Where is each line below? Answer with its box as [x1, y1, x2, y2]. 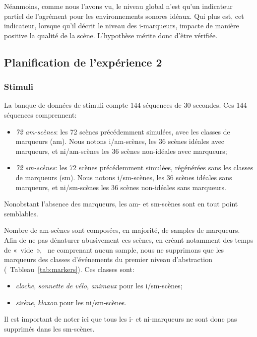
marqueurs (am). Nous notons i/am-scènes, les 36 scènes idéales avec [15, 136, 225, 146]
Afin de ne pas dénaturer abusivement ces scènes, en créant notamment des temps [4, 234, 254, 245]
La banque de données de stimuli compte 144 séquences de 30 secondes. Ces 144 [4, 100, 247, 110]
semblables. [4, 208, 38, 218]
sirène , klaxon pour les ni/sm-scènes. [15, 297, 127, 307]
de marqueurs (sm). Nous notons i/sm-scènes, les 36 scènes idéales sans [15, 172, 232, 182]
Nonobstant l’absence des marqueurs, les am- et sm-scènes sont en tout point [4, 199, 238, 209]
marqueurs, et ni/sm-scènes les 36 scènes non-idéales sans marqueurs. [15, 182, 226, 192]
